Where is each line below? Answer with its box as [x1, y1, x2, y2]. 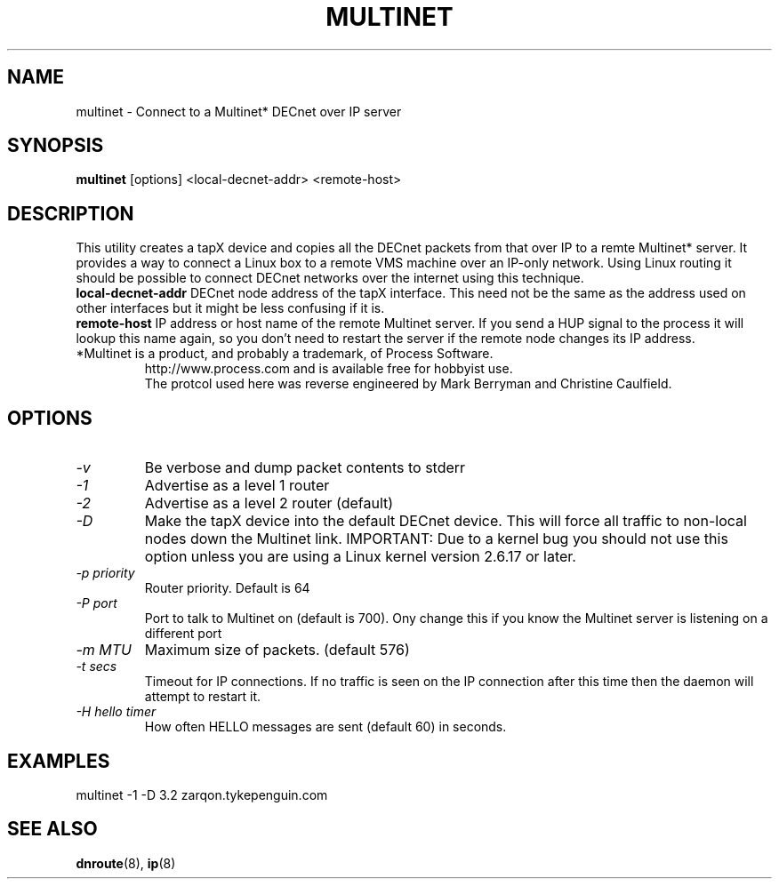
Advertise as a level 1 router [144, 476, 330, 495]
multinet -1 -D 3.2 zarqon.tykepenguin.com [76, 786, 328, 802]
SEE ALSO [7, 818, 98, 841]
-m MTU [76, 641, 132, 659]
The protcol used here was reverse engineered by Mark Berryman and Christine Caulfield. [144, 376, 672, 392]
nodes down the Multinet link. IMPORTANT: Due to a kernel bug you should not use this [144, 530, 728, 548]
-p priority [76, 565, 135, 581]
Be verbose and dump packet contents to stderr [144, 459, 466, 477]
